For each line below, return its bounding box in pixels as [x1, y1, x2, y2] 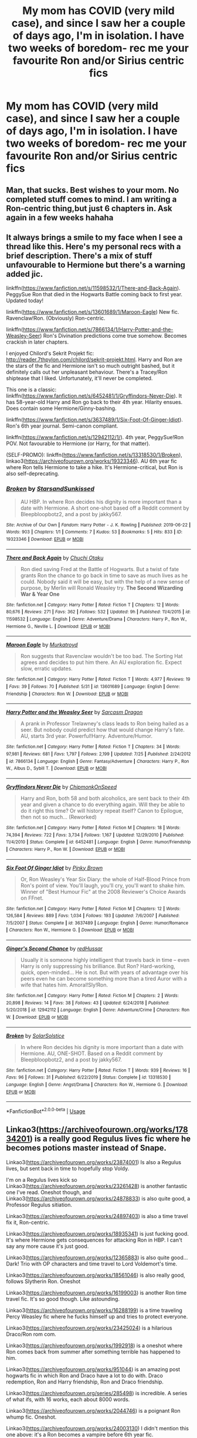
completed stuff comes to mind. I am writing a [6, 194, 177, 204]
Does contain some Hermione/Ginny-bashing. [6, 405, 117, 412]
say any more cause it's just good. [6, 1242, 89, 1250]
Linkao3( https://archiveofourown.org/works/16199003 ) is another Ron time [6, 1289, 187, 1296]
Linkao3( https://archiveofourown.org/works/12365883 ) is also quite [6, 1254, 170, 1261]
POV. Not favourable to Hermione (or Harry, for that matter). [6, 440, 151, 447]
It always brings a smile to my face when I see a [6, 232, 183, 242]
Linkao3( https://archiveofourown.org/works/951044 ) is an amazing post [6, 1365, 181, 1373]
